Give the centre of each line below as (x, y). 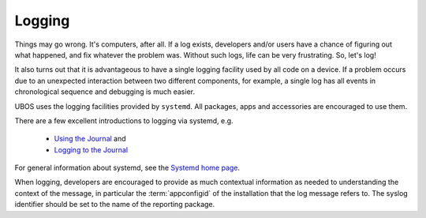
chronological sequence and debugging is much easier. (105, 92)
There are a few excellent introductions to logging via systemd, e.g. (124, 120)
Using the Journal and (90, 139)
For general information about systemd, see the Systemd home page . (127, 168)
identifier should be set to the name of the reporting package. (115, 205)
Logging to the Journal (91, 149)
